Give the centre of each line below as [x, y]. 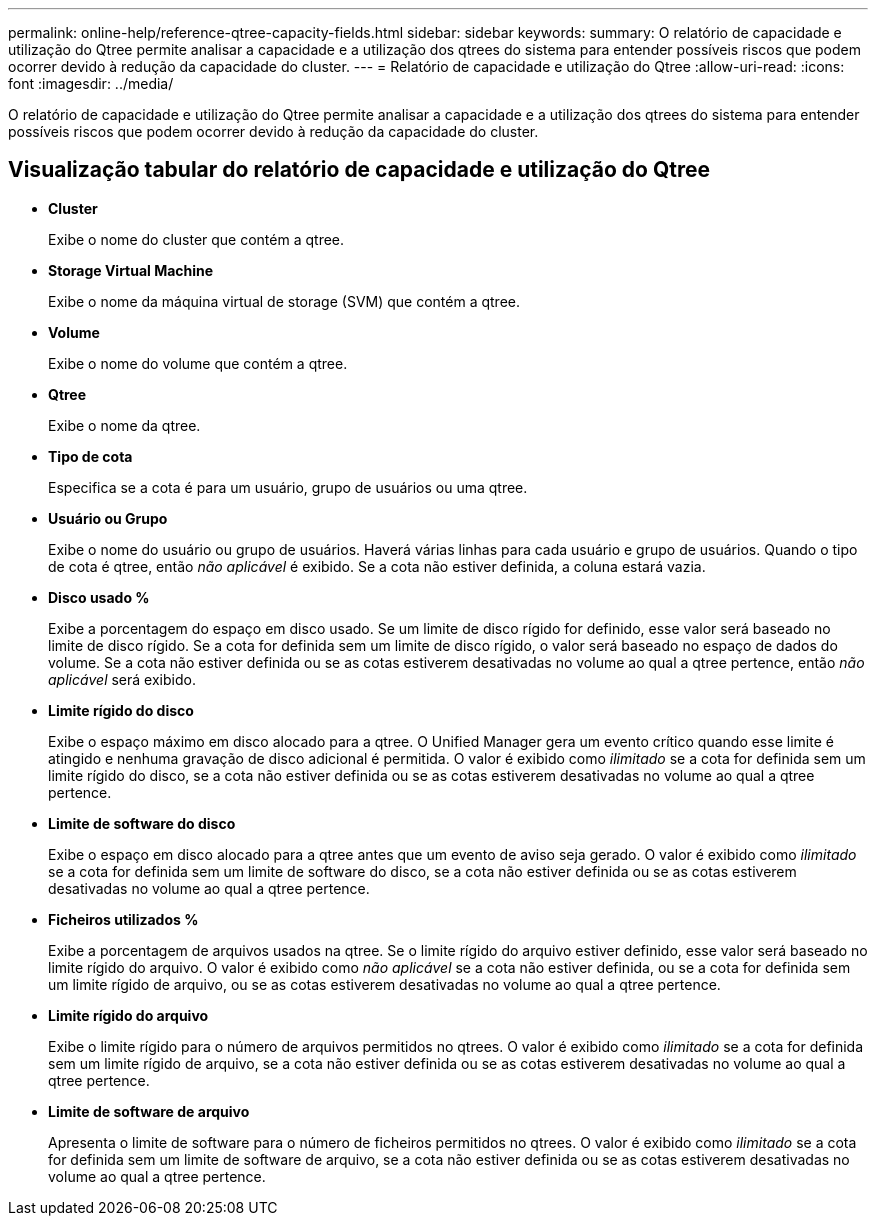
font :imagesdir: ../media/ [91, 83]
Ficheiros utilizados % [123, 919]
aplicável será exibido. [122, 679]
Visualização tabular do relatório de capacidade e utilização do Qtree [359, 170]
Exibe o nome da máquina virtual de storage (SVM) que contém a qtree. [284, 301]
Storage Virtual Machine [131, 270]
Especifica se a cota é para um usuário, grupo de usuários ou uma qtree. [288, 487]
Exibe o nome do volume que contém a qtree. [198, 363]
